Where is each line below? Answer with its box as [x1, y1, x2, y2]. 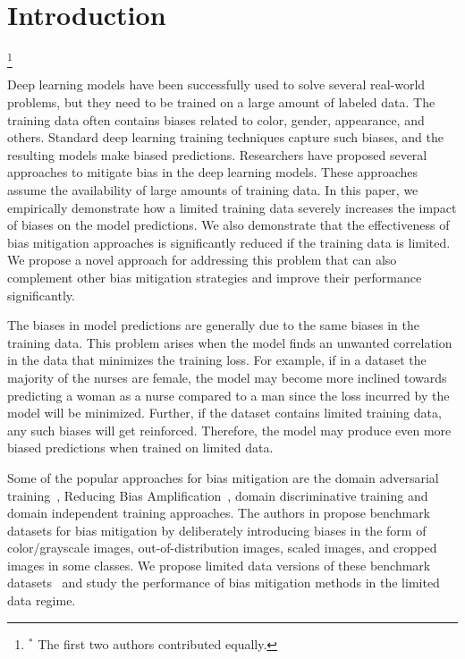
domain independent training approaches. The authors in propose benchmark [7, 503, 431, 522]
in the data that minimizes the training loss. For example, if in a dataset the [7, 351, 427, 369]
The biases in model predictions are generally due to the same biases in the [7, 316, 419, 334]
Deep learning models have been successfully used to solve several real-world [7, 75, 426, 94]
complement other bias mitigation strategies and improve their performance [7, 267, 422, 286]
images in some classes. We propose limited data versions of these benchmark [7, 555, 431, 574]
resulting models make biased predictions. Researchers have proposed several [7, 145, 427, 164]
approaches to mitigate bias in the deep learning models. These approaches [7, 163, 418, 182]
